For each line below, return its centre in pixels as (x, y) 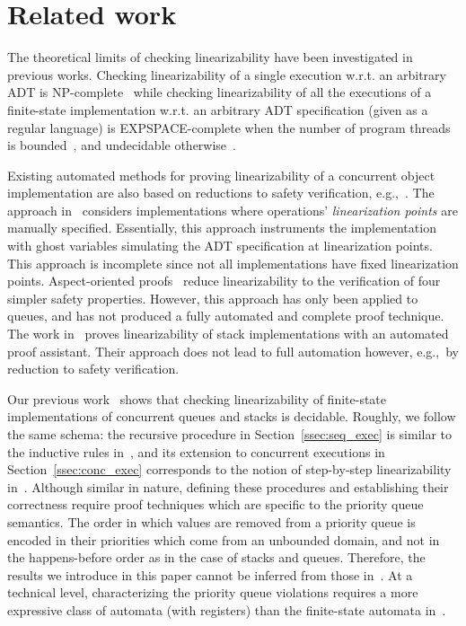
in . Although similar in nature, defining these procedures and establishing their (228, 486)
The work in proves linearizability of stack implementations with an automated (228, 334)
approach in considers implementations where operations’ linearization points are (233, 210)
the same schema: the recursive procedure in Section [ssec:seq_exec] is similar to (230, 434)
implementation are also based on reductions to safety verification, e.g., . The (221, 193)
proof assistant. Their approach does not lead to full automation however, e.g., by (233, 351)
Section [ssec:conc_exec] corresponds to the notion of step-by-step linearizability (229, 469)
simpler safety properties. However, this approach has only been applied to (213, 298)
